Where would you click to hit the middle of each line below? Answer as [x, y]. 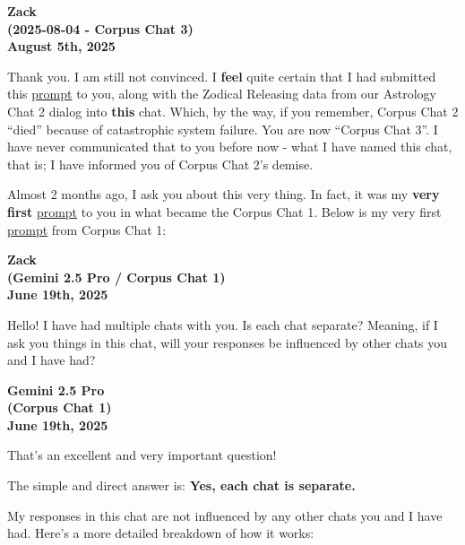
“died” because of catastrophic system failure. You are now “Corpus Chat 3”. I [223, 129]
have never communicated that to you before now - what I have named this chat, [230, 147]
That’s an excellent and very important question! [142, 455]
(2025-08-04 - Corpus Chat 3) [100, 28]
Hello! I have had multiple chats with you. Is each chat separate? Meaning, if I [223, 324]
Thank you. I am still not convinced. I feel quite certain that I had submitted [222, 76]
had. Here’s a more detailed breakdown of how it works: [161, 533]
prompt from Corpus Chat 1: [87, 229]
